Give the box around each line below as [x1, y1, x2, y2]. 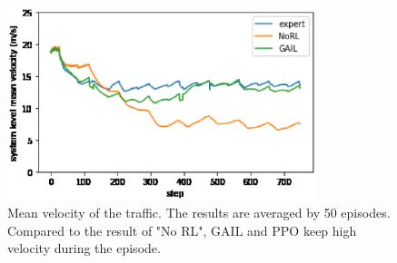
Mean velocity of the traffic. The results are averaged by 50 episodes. [7, 203, 391, 222]
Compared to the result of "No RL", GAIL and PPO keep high [7, 220, 357, 239]
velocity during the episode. [7, 239, 161, 258]
